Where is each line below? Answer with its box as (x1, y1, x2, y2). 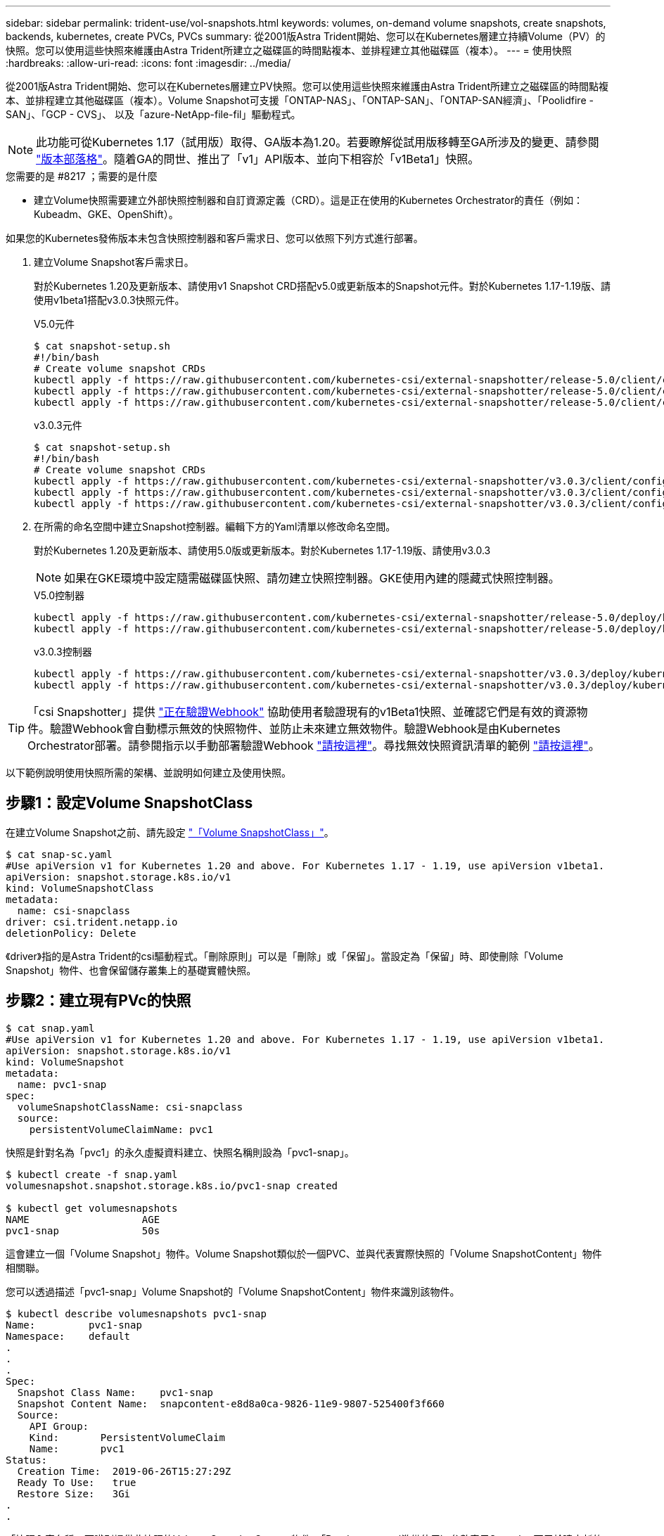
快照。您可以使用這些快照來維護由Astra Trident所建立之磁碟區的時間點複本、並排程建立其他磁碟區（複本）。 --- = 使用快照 (6, 44, 572, 56)
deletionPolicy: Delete (6, 927, 136, 939)
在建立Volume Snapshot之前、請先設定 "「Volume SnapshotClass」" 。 (6, 826, 334, 838)
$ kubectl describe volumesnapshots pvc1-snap (6, 1307, 267, 1319)
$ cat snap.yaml (6, 1022, 95, 1034)
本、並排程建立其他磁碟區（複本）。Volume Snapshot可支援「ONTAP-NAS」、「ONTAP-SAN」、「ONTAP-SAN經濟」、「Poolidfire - (6, 94, 594, 106)
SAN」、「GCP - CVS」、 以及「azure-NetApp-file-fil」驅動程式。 (6, 108, 301, 120)
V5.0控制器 (34, 589, 85, 601)
